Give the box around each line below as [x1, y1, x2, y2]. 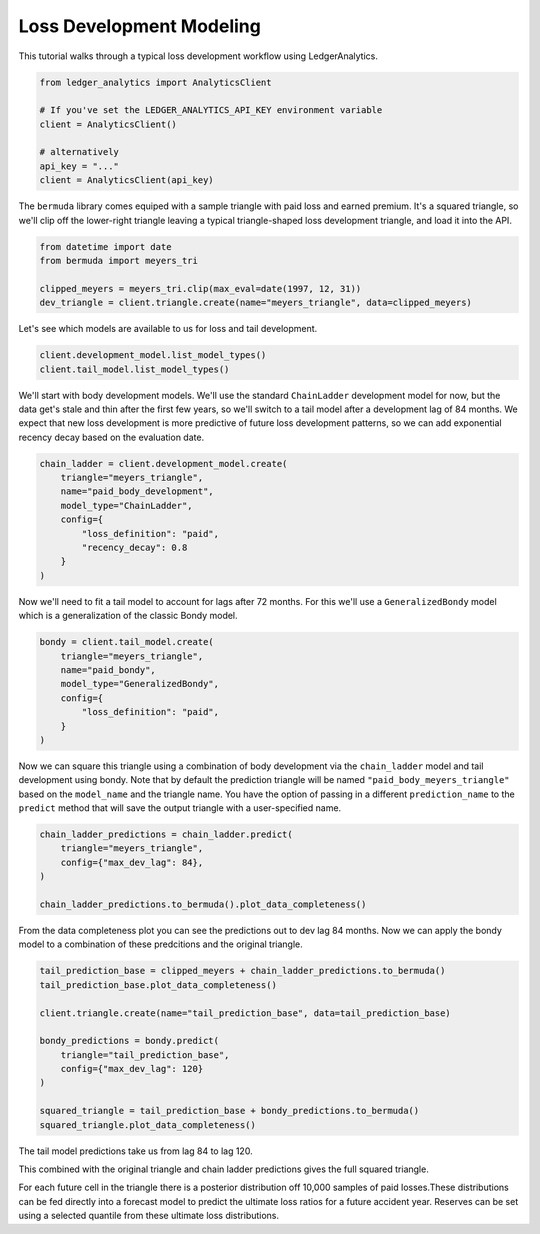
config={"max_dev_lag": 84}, [60, 856, 204, 868]
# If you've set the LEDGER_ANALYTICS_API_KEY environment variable [39, 105, 383, 116]
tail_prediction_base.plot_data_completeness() [39, 979, 277, 990]
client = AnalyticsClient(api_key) [39, 175, 214, 186]
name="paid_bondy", [60, 664, 157, 675]
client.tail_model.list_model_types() [39, 363, 230, 375]
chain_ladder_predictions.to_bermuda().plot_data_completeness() [39, 899, 367, 910]
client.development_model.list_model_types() [39, 350, 267, 361]
